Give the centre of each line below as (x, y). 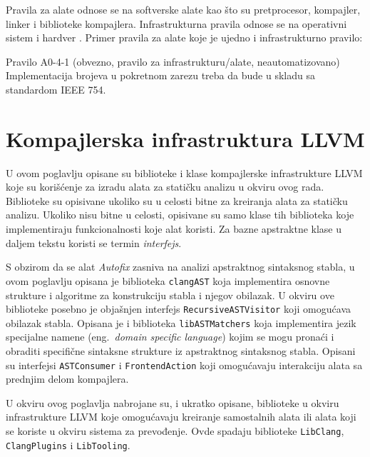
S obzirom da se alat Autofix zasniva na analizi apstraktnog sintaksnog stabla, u (180, 267)
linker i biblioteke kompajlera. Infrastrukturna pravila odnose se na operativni (176, 23)
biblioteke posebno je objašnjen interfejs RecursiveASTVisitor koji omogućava (178, 309)
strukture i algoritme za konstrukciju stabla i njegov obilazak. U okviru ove (170, 295)
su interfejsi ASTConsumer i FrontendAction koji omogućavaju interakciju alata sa (184, 365)
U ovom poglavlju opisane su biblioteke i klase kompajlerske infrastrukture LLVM (184, 172)
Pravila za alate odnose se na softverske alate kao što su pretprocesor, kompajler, (183, 9)
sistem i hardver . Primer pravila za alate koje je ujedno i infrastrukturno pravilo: (184, 37)
